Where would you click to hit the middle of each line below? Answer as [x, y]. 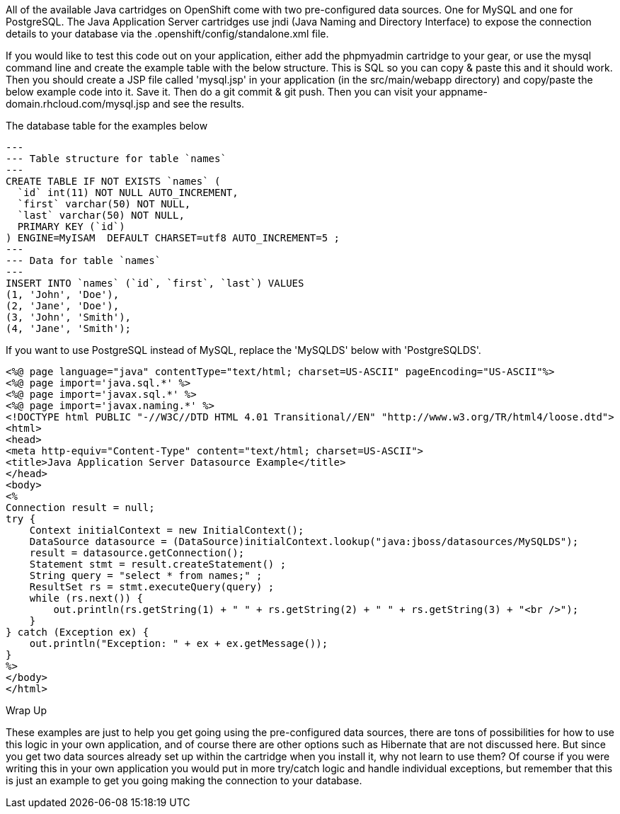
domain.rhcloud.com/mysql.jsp [78, 104]
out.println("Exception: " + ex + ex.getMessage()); [179, 643]
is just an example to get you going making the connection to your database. [184, 780]
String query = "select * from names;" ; [146, 575]
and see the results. [199, 104]
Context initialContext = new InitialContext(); [167, 530]
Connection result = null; [80, 508]
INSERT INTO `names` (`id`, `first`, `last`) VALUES [155, 283]
